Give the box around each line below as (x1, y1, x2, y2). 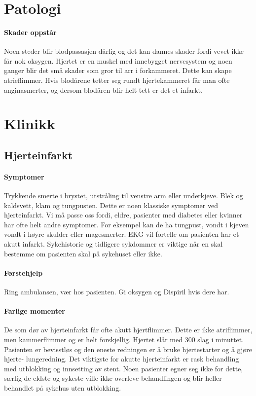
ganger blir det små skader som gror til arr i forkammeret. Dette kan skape (4, 65, 232, 75)
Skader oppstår (4, 27, 57, 37)
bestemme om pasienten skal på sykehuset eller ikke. (4, 248, 162, 258)
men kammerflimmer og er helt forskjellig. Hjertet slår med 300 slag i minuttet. (4, 334, 244, 345)
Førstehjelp (4, 267, 43, 278)
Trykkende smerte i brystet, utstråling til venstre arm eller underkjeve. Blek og (4, 190, 243, 201)
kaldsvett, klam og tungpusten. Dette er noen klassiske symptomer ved (4, 200, 218, 210)
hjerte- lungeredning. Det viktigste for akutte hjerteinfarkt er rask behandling (4, 354, 239, 364)
